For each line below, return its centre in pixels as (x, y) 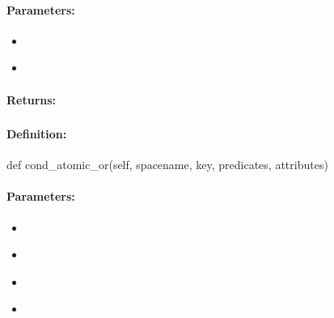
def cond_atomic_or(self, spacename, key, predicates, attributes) (167, 165)
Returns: (32, 99)
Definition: (37, 134)
